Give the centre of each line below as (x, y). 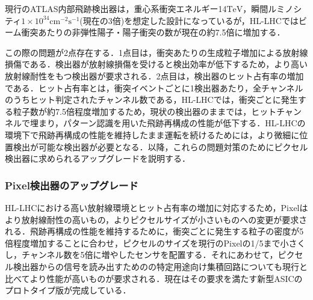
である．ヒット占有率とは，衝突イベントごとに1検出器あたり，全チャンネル (154, 87)
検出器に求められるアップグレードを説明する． (98, 158)
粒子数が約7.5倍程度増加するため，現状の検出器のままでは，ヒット (145, 111)
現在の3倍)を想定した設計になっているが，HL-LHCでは (191, 20)
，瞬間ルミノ (268, 8)
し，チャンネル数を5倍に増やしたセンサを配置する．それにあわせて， (141, 255)
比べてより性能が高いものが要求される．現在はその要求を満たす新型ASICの (154, 278)
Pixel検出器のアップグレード (72, 185)
